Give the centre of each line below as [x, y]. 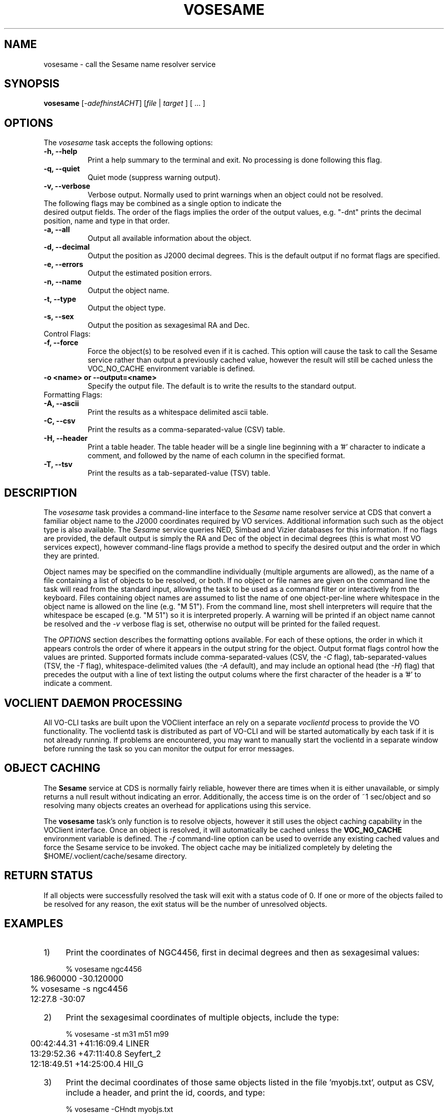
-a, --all [57, 230]
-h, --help [60, 151]
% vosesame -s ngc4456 [79, 988]
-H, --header [66, 438]
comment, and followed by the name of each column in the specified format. [216, 456]
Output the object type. [127, 308]
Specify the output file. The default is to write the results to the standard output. [222, 386]
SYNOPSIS [32, 84]
